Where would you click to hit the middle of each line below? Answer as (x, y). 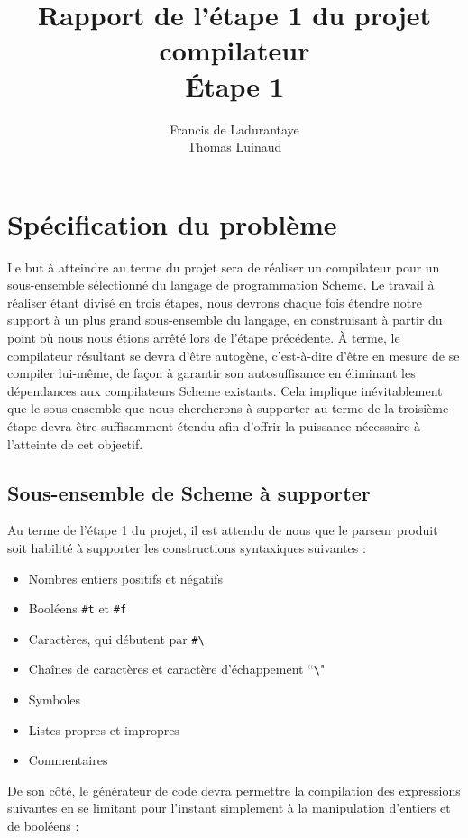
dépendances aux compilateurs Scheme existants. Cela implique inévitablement (225, 390)
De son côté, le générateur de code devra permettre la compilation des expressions (234, 790)
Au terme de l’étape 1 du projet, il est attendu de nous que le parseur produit (223, 530)
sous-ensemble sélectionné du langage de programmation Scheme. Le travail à (221, 285)
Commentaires (68, 760)
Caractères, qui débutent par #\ (116, 638)
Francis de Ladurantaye (234, 129)
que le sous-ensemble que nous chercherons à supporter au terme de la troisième (228, 408)
